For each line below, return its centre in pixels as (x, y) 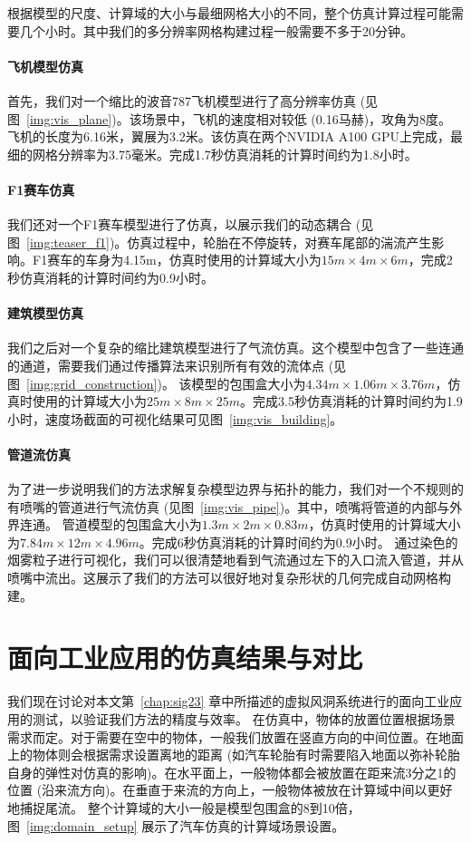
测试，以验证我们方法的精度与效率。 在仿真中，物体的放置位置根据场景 (244, 718)
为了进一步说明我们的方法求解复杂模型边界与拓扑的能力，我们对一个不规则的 (235, 489)
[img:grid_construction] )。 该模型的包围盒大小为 (166, 383)
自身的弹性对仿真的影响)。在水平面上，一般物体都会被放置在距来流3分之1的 (232, 772)
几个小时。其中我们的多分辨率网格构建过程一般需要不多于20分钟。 (216, 30)
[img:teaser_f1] (68, 242)
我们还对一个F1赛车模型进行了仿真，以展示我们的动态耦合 (180, 224)
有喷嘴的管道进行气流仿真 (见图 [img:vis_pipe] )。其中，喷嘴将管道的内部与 (229, 506)
